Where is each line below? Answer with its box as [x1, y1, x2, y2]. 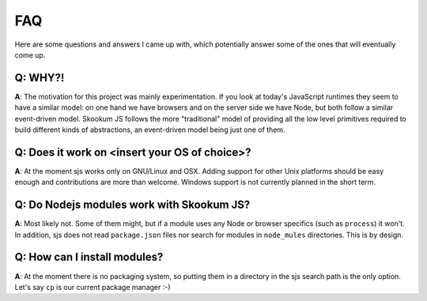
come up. [14, 50, 46, 59]
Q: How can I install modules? [14, 250, 164, 264]
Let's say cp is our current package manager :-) [14, 282, 171, 292]
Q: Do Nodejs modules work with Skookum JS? [14, 198, 251, 212]
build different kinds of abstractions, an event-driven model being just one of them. [14, 125, 285, 134]
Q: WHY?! [14, 71, 65, 85]
